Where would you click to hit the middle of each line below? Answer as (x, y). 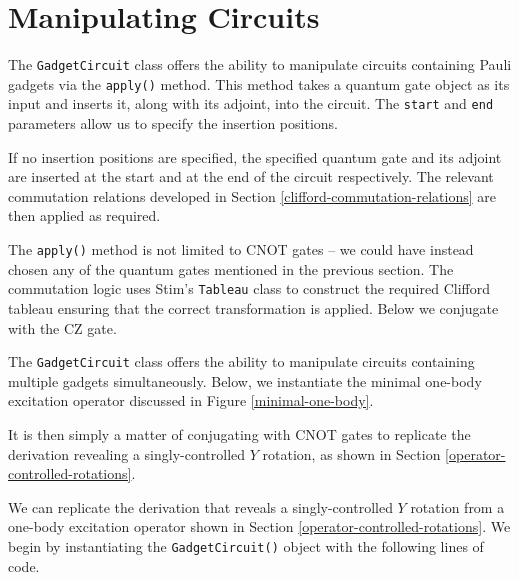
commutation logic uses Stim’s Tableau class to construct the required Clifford (249, 288)
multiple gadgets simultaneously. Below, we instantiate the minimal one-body (245, 380)
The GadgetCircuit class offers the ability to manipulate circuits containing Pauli (260, 64)
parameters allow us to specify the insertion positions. (173, 123)
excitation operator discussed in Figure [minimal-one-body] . (191, 400)
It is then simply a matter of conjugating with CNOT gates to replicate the (239, 434)
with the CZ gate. (62, 327)
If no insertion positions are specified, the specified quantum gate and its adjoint (255, 156)
